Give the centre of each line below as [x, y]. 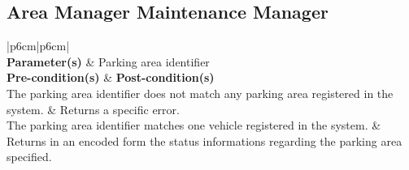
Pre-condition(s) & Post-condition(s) [111, 77]
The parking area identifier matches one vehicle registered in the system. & [194, 125]
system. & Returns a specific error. [93, 109]
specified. [29, 157]
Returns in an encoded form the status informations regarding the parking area [204, 140]
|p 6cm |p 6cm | [38, 46]
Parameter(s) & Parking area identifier [108, 61]
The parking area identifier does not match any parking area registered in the [200, 93]
